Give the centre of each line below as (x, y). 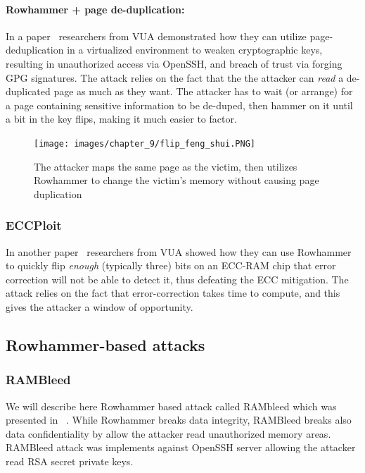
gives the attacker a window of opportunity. (100, 306)
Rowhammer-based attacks (105, 344)
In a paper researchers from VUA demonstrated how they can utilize (156, 36)
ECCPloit (34, 225)
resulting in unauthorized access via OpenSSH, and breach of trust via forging (174, 63)
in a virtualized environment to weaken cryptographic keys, (195, 50)
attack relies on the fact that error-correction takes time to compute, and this (173, 293)
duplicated (28, 91)
